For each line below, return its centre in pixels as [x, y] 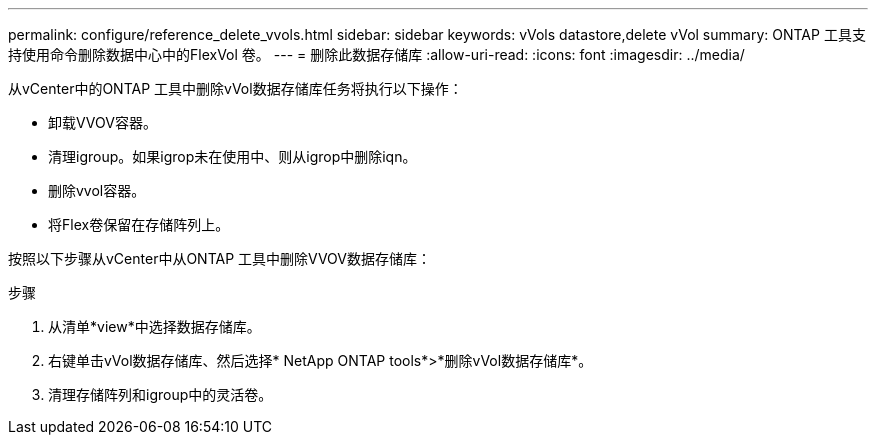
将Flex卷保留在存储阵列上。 [139, 224]
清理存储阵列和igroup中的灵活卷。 [160, 394]
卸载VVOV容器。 [102, 122]
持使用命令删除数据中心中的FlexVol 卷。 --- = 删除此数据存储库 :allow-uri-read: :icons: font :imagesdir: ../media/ [376, 54]
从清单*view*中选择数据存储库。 [154, 326]
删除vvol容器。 [97, 190]
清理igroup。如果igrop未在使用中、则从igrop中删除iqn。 [232, 156]
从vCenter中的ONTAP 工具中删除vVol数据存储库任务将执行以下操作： [235, 88]
